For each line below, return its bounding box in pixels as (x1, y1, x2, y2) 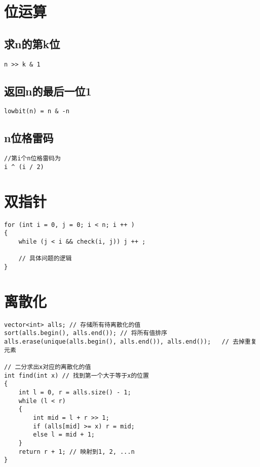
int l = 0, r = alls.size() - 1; (18, 389, 131, 396)
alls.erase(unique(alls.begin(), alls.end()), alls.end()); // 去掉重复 (4, 338, 257, 346)
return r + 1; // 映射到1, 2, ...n (18, 448, 135, 455)
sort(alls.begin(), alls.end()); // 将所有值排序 (4, 329, 167, 337)
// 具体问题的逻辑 (18, 255, 72, 262)
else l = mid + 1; (33, 431, 95, 439)
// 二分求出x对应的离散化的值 (4, 363, 91, 371)
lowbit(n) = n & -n (4, 108, 69, 115)
